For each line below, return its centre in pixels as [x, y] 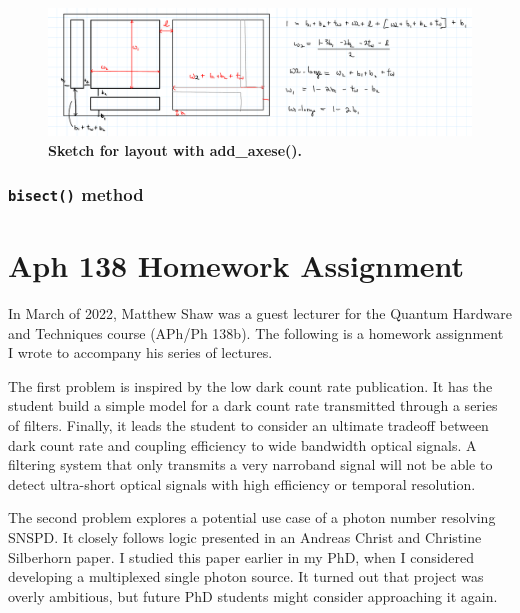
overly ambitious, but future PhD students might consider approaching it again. [253, 595]
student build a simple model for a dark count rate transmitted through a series [253, 405]
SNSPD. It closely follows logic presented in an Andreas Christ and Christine [245, 537]
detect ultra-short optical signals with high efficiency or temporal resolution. [242, 483]
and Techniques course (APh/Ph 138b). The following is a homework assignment [256, 332]
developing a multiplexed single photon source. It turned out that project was [246, 576]
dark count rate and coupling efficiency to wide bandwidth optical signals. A [242, 444]
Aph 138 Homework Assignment [236, 265]
